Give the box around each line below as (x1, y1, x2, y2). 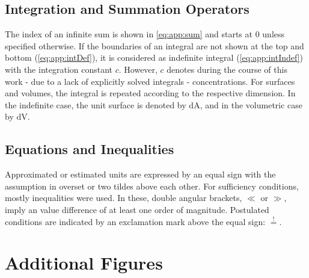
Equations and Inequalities (5, 140, 174, 158)
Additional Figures (5, 250, 163, 275)
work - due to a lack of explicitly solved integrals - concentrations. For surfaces (5, 75, 295, 87)
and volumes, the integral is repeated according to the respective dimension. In (5, 87, 296, 99)
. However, (118, 63, 158, 75)
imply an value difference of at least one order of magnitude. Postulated (5, 203, 269, 215)
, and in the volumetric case (200, 98, 303, 111)
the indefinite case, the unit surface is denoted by (5, 98, 186, 111)
